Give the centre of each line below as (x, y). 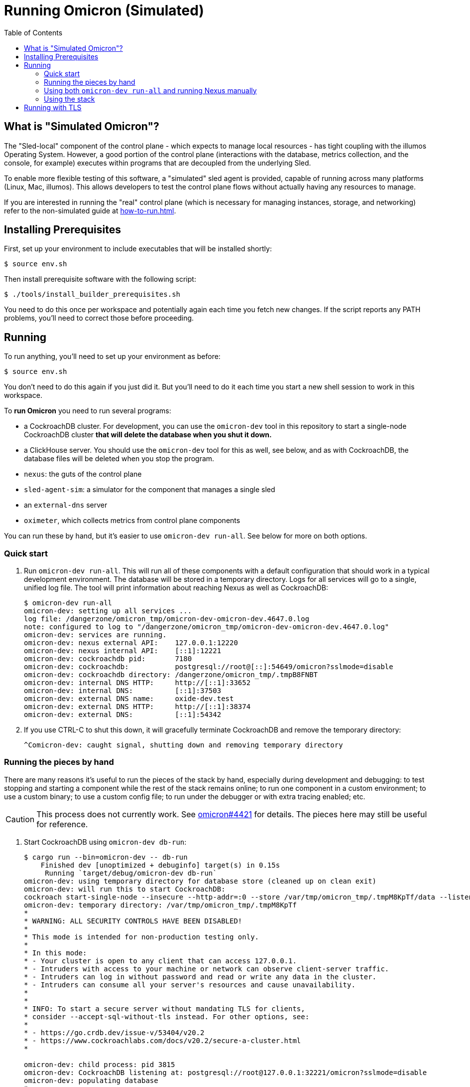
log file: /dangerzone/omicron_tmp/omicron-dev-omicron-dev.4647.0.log (167, 619)
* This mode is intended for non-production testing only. (142, 937)
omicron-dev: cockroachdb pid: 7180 (108, 659)
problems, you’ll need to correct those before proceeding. (99, 318)
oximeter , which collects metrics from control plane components (132, 521)
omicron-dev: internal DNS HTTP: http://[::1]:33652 (137, 683)
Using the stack (69, 99)
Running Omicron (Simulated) (104, 10)
